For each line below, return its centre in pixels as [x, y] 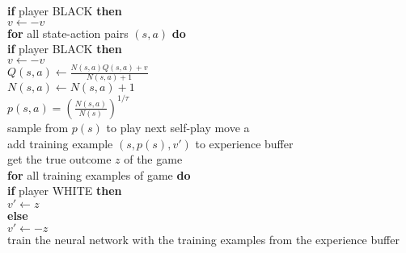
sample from [38, 127]
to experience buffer [244, 143]
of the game [153, 159]
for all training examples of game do [99, 174]
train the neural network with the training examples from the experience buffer [203, 240]
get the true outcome [59, 159]
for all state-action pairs [68, 33]
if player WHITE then [65, 191]
